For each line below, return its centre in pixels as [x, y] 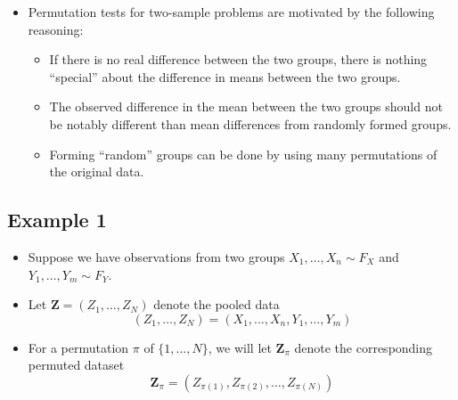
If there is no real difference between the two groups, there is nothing [238, 59]
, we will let [240, 347]
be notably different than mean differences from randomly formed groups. [250, 123]
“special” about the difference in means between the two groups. [225, 76]
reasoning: [56, 29]
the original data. [97, 171]
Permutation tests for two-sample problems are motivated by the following [231, 12]
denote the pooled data [217, 304]
